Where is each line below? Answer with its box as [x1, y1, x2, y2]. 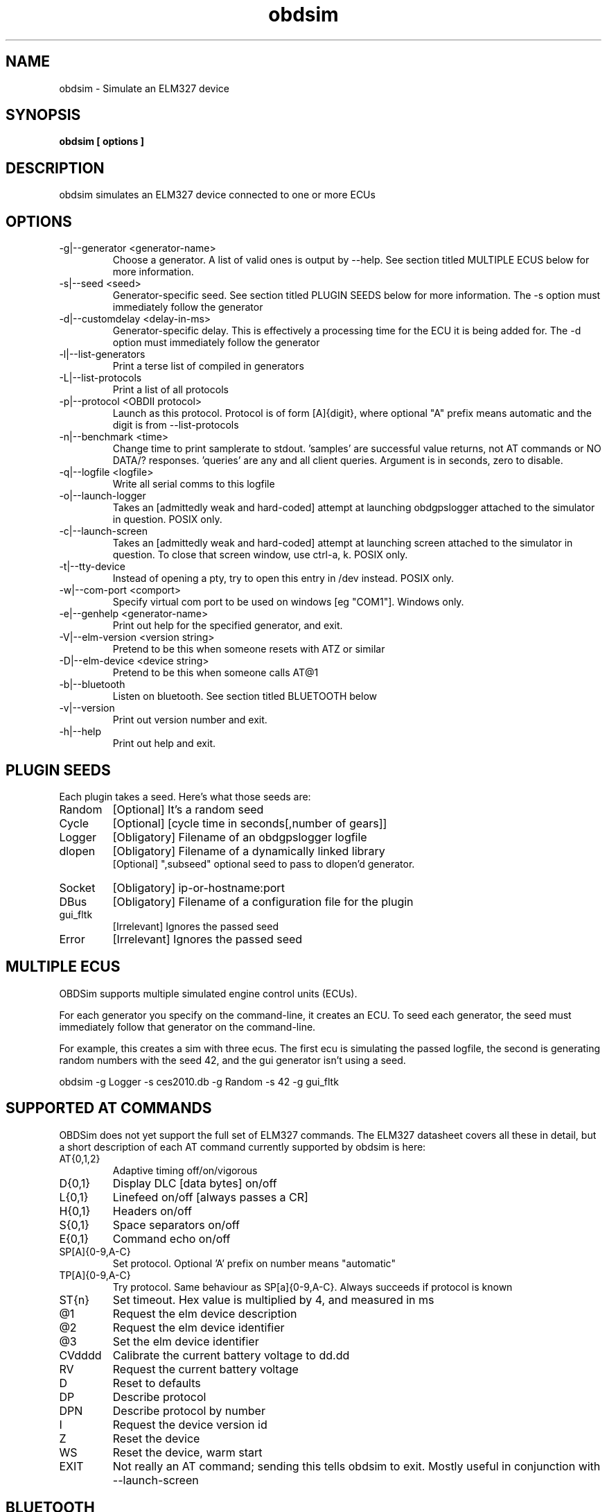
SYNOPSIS [6, 106, 81, 124]
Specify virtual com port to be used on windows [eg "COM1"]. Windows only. [112, 596, 464, 608]
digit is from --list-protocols [112, 419, 239, 431]
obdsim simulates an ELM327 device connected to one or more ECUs [59, 189, 376, 201]
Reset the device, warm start [112, 1445, 263, 1459]
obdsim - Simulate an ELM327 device [59, 82, 229, 94]
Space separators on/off [112, 1217, 240, 1232]
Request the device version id [112, 1417, 267, 1432]
